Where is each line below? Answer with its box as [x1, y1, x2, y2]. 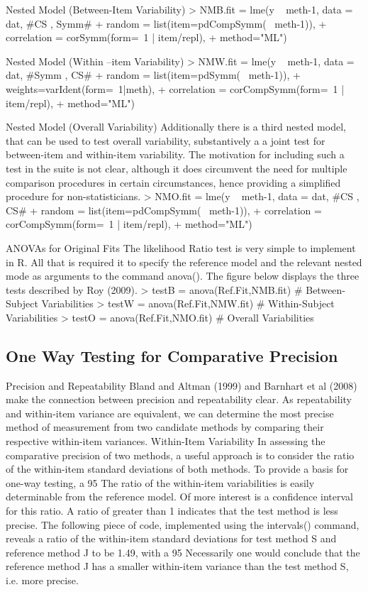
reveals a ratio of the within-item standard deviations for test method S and [6, 531, 337, 546]
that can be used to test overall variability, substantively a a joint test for [6, 133, 325, 148]
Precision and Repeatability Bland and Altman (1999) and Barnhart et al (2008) [6, 378, 357, 393]
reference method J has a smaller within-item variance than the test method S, [6, 559, 349, 574]
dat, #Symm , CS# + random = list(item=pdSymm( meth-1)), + [6, 67, 301, 82]
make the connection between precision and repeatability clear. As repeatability [6, 392, 352, 407]
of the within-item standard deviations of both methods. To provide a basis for [6, 461, 349, 476]
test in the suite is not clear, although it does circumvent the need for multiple [6, 160, 347, 175]
